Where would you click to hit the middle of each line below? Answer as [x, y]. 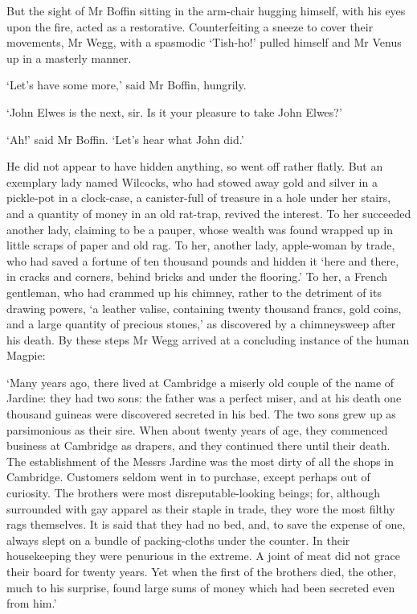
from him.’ [32, 603]
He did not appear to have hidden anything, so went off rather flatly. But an [195, 166]
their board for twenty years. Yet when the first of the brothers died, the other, [202, 571]
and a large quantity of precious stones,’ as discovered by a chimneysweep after [201, 324]
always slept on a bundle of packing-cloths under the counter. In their [178, 540]
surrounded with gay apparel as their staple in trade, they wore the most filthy [201, 508]
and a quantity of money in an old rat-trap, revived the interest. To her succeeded [209, 213]
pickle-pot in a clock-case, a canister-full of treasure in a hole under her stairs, [199, 198]
